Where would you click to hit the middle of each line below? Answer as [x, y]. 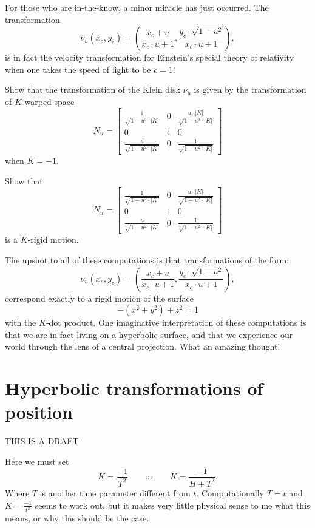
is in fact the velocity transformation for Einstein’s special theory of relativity [150, 57]
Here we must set [37, 461]
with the [21, 323]
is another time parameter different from [115, 492]
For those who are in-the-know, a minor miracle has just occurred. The [137, 7]
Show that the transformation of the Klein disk [93, 90]
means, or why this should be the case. [77, 518]
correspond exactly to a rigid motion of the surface [100, 298]
